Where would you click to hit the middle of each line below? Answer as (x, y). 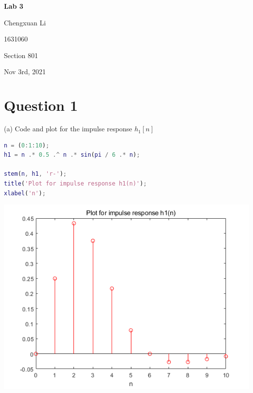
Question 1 (41, 105)
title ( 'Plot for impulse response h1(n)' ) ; (75, 184)
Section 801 (21, 55)
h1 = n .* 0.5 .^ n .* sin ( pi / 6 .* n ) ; (72, 155)
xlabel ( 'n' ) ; (25, 193)
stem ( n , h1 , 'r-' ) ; (35, 174)
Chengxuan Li (25, 22)
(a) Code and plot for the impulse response (68, 129)
